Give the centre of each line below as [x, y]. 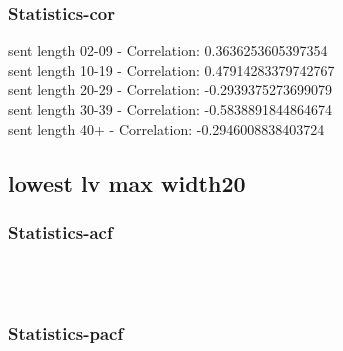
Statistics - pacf [66, 333]
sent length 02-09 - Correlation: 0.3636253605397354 [168, 50]
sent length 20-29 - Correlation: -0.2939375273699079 [170, 89]
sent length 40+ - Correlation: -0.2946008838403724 [166, 128]
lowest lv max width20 [127, 182]
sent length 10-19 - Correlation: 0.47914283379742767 [171, 69]
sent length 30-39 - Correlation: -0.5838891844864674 [170, 109]
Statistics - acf [60, 231]
